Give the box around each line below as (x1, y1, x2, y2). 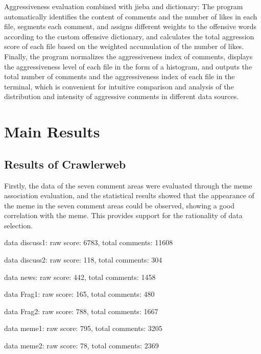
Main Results (4, 121, 100, 142)
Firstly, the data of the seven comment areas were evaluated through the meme (4, 180, 252, 191)
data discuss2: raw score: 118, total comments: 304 (4, 254, 162, 265)
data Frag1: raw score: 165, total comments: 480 (4, 289, 155, 299)
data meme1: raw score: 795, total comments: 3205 (4, 323, 162, 334)
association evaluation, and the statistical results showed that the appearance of (4, 190, 254, 201)
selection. (4, 220, 33, 230)
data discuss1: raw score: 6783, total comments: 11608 (4, 237, 173, 248)
